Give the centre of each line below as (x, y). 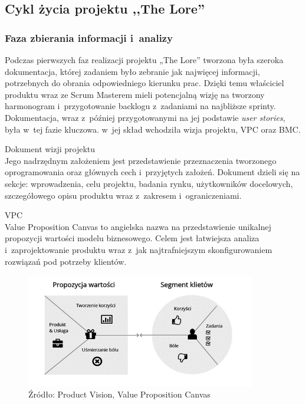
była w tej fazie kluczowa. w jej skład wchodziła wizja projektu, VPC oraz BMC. (153, 129)
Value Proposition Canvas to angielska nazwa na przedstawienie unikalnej (138, 226)
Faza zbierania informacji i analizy (89, 37)
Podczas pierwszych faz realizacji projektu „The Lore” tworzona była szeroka (144, 60)
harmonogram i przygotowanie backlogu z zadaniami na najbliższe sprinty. (140, 106)
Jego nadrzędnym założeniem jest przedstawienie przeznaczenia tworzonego (141, 160)
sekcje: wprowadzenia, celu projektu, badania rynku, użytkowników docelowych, (149, 183)
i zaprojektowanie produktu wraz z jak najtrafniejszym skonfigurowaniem (139, 249)
